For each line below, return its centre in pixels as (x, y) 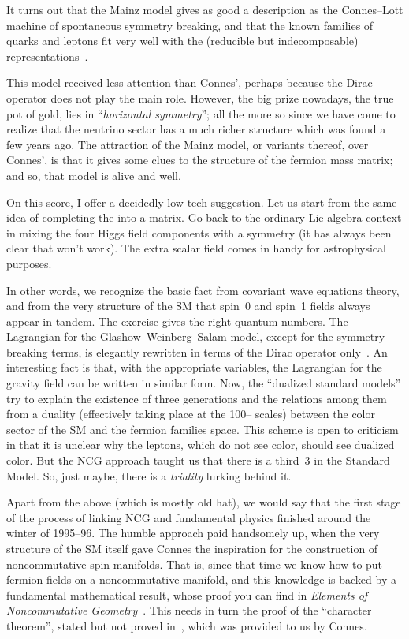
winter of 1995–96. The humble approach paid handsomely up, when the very (193, 533)
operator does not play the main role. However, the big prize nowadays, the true (200, 97)
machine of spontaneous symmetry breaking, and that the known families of (190, 25)
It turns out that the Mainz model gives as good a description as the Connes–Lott (205, 9)
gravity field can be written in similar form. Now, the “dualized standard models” (204, 383)
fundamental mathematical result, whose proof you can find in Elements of (187, 594)
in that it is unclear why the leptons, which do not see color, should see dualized (201, 445)
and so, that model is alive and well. (94, 175)
